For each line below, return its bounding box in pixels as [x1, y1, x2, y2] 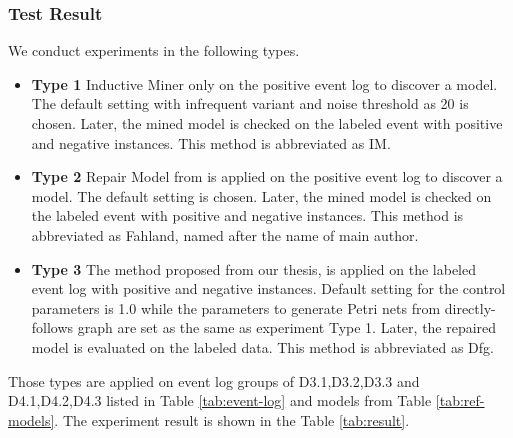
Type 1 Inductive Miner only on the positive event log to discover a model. [31, 73, 498, 94]
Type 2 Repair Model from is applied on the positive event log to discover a [31, 166, 503, 187]
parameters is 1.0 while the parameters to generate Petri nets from [31, 297, 441, 318]
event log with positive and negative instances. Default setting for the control [31, 278, 506, 299]
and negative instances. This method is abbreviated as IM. [31, 132, 391, 153]
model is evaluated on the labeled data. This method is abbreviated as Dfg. [31, 336, 494, 357]
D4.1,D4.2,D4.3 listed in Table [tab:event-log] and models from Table [8, 390, 432, 411]
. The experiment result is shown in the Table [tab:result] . [54, 409, 410, 430]
